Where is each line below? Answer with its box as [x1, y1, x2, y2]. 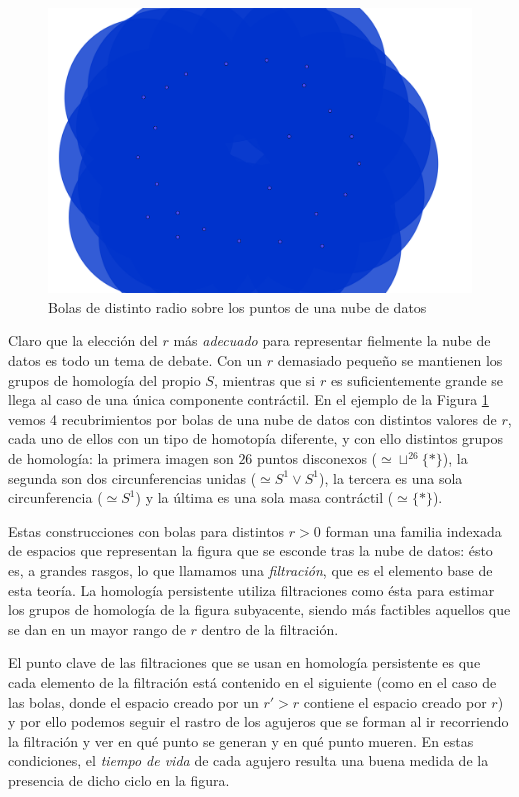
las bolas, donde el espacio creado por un [8, 691, 259, 712]
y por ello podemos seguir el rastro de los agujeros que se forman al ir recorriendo [8, 711, 509, 732]
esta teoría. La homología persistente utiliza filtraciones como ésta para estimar [8, 579, 495, 600]
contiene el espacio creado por [303, 691, 487, 712]
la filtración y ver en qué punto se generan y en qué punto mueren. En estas [8, 730, 474, 751]
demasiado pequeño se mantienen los [277, 350, 503, 371]
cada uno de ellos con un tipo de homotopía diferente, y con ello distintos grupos [8, 428, 504, 449]
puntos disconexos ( [257, 448, 378, 469]
